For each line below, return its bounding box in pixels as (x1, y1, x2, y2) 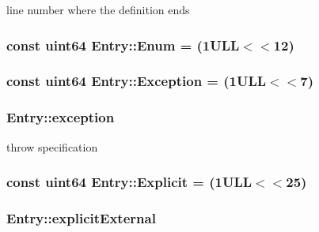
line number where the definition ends (6, 2, 190, 17)
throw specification (6, 138, 98, 155)
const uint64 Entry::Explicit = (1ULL (6, 172, 253, 192)
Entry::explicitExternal (6, 208, 156, 227)
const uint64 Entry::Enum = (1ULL (6, 35, 240, 54)
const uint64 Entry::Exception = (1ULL (6, 71, 267, 91)
